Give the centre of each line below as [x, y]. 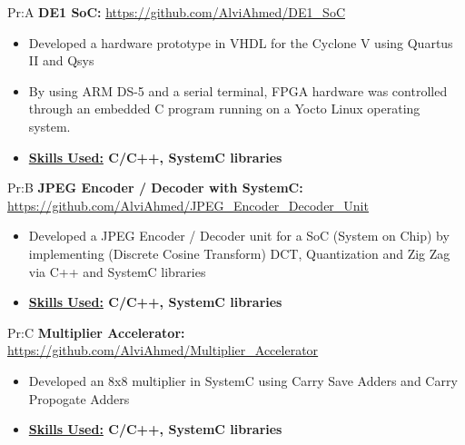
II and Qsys [61, 60]
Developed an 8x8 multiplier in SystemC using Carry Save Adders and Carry [243, 380]
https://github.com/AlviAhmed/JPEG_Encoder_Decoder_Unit [188, 205]
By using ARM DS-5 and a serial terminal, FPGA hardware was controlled [238, 90]
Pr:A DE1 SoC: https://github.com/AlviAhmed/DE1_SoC [176, 12]
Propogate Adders [79, 398]
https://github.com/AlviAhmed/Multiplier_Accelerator [163, 350]
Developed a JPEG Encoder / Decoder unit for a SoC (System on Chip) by [239, 236]
